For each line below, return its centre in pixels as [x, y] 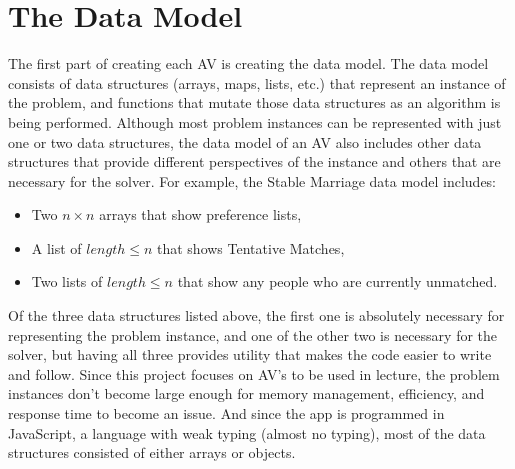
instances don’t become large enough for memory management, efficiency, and [246, 393]
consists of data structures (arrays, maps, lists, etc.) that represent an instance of [257, 82]
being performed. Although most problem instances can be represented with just [255, 121]
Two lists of [67, 281]
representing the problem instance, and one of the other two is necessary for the [253, 334]
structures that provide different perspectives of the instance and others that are [254, 161]
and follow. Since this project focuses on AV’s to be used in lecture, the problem [254, 373]
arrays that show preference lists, [200, 214]
